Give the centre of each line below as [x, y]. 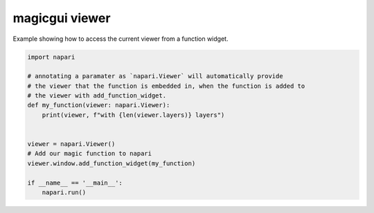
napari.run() [64, 193]
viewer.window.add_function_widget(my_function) [112, 163]
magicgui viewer [62, 18]
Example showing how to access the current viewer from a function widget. [121, 39]
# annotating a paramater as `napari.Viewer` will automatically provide [155, 76]
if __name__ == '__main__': [75, 183]
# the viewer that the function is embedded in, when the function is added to [166, 86]
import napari [51, 57]
